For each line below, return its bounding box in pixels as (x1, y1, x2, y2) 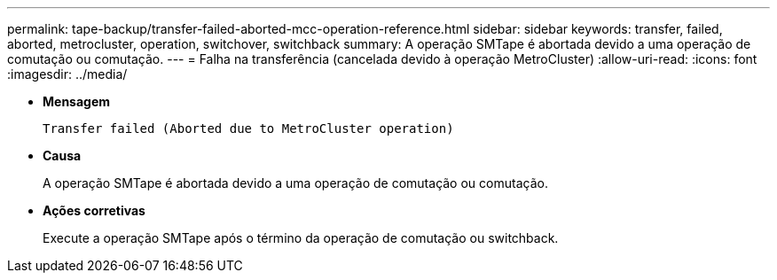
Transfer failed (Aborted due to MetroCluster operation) (43, 121, 454, 136)
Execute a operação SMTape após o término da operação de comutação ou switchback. (43, 230, 559, 245)
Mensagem (43, 94, 111, 109)
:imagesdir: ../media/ (7, 66, 128, 82)
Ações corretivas (43, 203, 145, 218)
